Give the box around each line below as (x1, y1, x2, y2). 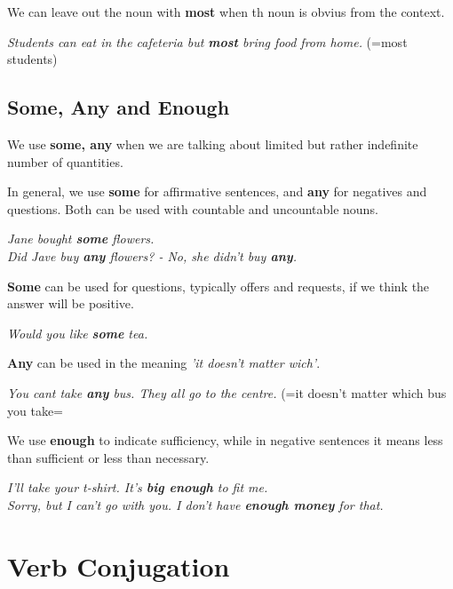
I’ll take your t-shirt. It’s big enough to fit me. (7, 478, 268, 497)
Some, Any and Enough (7, 93, 230, 121)
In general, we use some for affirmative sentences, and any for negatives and (7, 182, 427, 201)
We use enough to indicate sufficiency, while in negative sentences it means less (7, 431, 443, 450)
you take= (7, 401, 63, 419)
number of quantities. (7, 152, 123, 171)
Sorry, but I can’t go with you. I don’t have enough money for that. (7, 495, 384, 513)
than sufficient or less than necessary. (7, 448, 210, 466)
